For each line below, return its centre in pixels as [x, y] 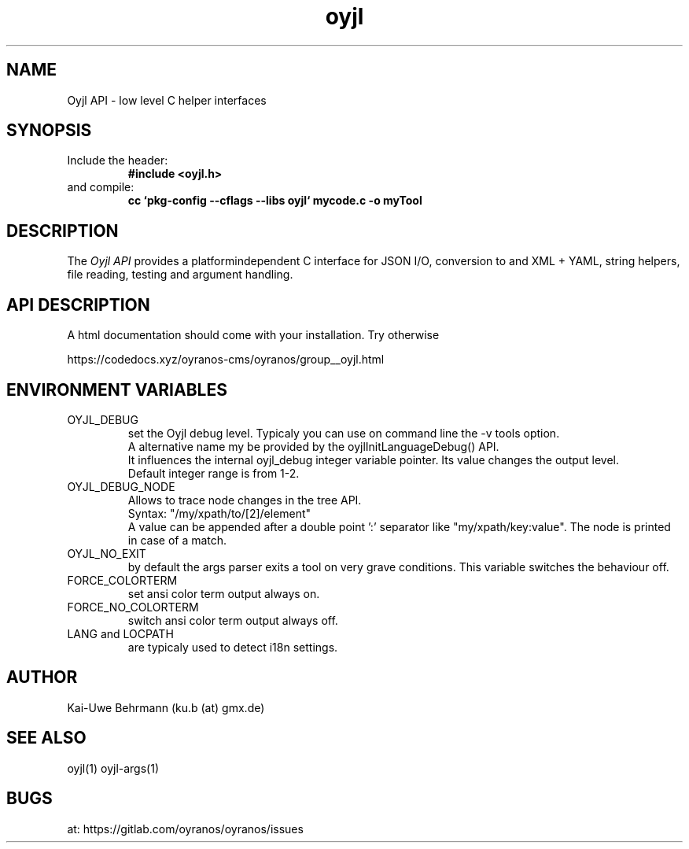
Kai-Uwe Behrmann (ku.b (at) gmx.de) [166, 707]
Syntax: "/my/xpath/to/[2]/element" [219, 513]
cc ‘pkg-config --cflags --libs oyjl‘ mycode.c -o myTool [275, 201]
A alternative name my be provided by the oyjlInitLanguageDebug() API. [313, 446]
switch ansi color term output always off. [233, 620]
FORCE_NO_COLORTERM [133, 607]
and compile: [101, 187]
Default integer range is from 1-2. [214, 473]
